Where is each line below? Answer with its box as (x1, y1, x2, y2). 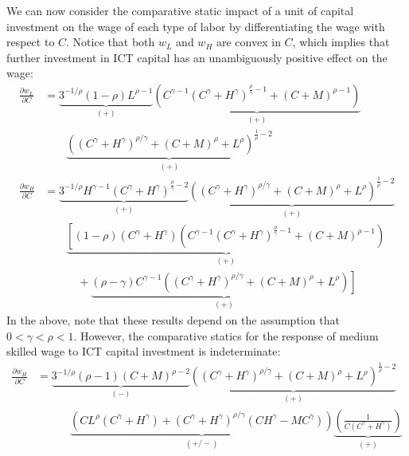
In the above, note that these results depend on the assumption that (6, 312, 340, 328)
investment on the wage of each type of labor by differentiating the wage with (6, 18, 385, 34)
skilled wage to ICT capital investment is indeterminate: (6, 343, 281, 360)
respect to (6, 33, 55, 50)
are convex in (216, 33, 281, 50)
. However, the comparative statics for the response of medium (73, 327, 379, 344)
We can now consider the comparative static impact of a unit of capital (6, 2, 354, 18)
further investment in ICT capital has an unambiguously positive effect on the (6, 49, 388, 65)
